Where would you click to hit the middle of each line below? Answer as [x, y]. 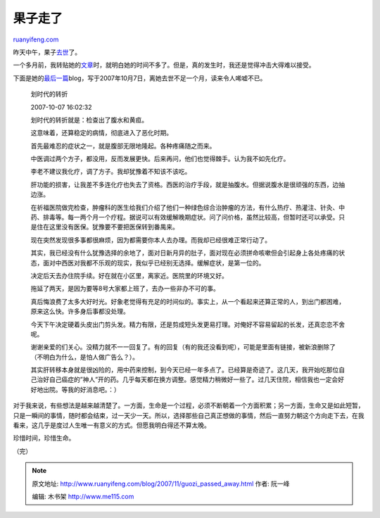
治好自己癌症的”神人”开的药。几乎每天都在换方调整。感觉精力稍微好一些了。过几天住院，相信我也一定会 [187, 379]
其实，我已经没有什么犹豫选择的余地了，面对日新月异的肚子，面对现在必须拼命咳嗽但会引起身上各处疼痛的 [185, 253]
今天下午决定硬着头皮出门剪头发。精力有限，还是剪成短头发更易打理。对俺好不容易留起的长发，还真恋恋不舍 [188, 324]
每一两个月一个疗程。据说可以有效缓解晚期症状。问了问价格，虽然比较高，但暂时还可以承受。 [203, 217]
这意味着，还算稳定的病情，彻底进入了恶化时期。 [101, 133]
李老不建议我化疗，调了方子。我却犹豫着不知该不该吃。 [111, 172]
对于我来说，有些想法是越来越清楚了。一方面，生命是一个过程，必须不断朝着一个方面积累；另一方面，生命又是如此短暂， [189, 405]
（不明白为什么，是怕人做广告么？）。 [84, 357]
